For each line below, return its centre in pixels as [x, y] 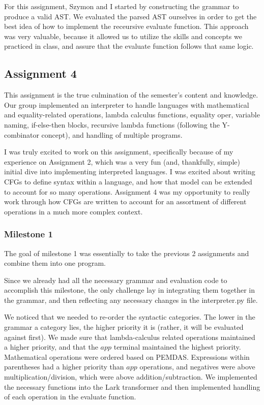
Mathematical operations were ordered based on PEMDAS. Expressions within [127, 356]
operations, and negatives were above [197, 367]
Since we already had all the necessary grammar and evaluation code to [116, 280]
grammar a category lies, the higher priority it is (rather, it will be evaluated [124, 327]
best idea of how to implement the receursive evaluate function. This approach [126, 26]
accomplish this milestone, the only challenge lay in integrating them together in [130, 290]
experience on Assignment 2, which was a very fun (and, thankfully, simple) [122, 161]
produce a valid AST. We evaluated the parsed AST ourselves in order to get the [130, 16]
